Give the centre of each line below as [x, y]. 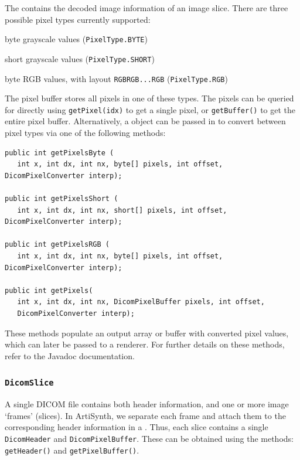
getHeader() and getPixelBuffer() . [72, 450]
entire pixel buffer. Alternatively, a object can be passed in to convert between [145, 121]
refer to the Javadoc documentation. [70, 355]
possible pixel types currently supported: [78, 19]
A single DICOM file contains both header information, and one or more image [147, 404]
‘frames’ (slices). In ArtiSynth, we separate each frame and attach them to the [145, 415]
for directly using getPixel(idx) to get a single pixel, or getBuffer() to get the [150, 109]
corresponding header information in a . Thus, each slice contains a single [137, 427]
